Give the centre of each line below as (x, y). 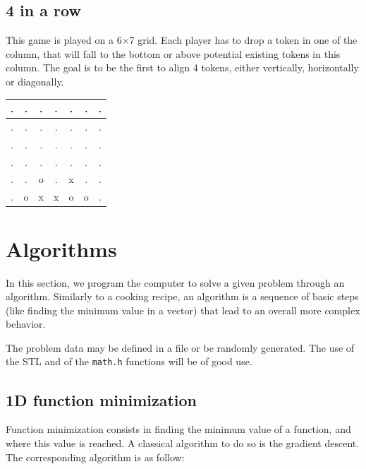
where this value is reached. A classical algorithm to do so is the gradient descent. (183, 443)
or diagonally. (35, 81)
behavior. (26, 324)
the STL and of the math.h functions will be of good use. (129, 361)
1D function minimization (102, 399)
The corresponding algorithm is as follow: (95, 457)
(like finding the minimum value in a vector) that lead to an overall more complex (183, 310)
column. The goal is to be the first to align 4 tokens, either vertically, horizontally (182, 67)
